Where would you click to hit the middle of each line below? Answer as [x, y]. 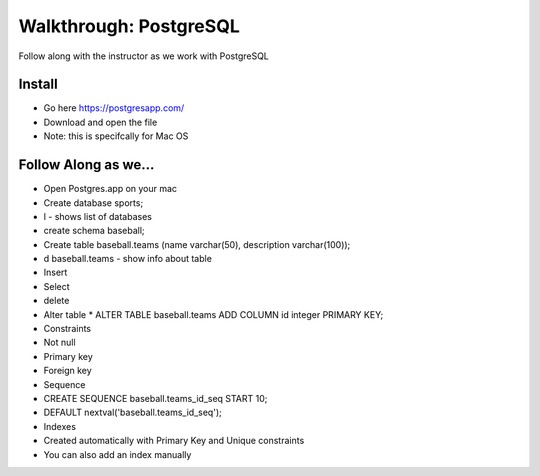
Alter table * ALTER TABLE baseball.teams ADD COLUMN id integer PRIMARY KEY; [213, 314]
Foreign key [67, 371]
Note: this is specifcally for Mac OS [116, 136]
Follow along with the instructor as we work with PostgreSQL [144, 56]
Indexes [60, 426]
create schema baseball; [94, 231]
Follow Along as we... [86, 165]
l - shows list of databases [97, 216]
